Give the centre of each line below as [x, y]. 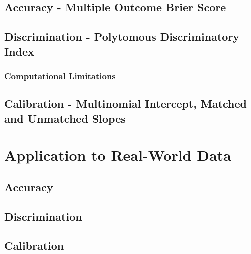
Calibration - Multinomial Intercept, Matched [126, 104]
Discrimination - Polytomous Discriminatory [122, 37]
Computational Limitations [60, 76]
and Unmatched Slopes [65, 118]
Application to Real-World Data [118, 155]
